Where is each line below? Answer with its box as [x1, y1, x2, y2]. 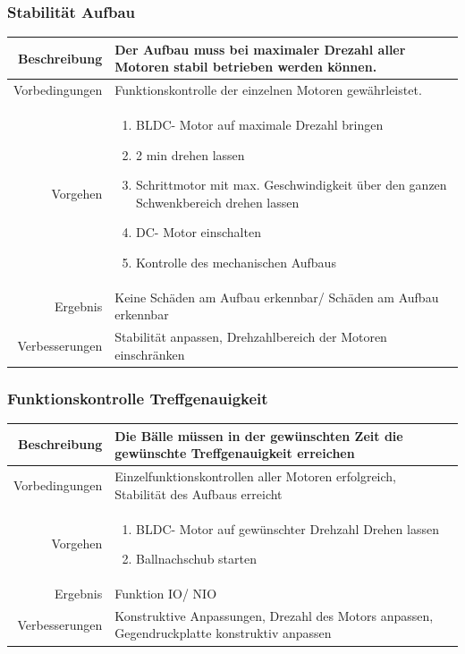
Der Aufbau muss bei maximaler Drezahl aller [114, 39, 406, 58]
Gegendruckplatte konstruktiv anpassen [114, 624, 332, 642]
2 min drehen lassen [136, 145, 245, 164]
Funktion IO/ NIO [114, 583, 217, 602]
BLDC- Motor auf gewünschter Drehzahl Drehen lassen [136, 519, 439, 538]
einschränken [114, 344, 185, 363]
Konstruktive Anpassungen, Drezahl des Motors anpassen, [114, 606, 434, 624]
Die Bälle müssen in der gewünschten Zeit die [114, 426, 403, 445]
